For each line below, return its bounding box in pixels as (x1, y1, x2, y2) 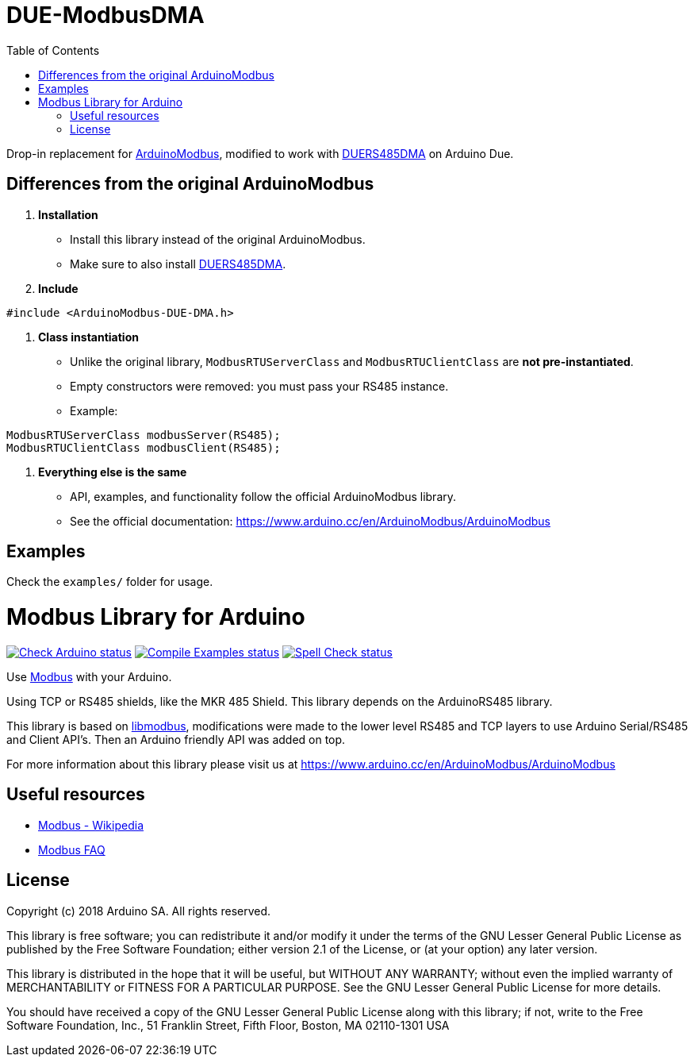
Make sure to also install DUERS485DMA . (70, 256, 286, 271)
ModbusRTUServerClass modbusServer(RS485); (6, 428, 281, 441)
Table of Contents (6, 43, 100, 57)
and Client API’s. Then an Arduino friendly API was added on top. (6, 732, 346, 746)
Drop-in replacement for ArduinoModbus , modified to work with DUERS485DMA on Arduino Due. (6, 146, 514, 160)
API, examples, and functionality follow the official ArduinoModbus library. (70, 489, 457, 503)
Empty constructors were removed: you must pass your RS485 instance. (70, 379, 449, 393)
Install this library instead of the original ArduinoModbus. (70, 232, 366, 246)
